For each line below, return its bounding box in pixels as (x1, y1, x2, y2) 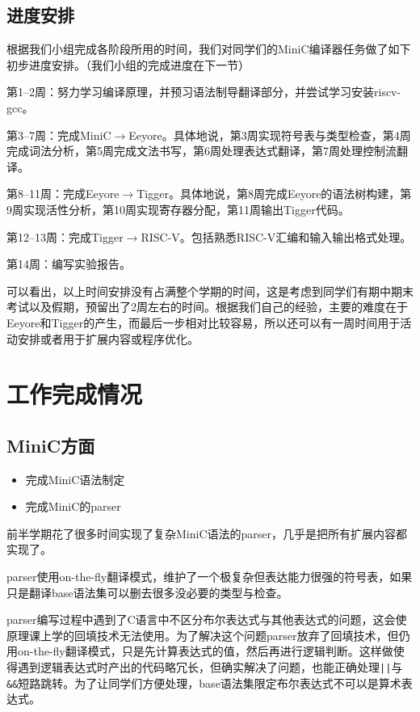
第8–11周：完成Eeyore (6, 185, 120, 202)
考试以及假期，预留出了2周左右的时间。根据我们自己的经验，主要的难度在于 (6, 298, 408, 315)
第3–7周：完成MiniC (6, 126, 111, 143)
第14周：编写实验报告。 (6, 255, 131, 272)
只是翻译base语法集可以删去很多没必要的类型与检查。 (6, 584, 288, 600)
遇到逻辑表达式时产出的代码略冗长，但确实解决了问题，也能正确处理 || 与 (17, 659, 403, 676)
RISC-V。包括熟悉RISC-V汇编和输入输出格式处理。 (141, 228, 412, 245)
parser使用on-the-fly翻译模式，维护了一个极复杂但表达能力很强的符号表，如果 (6, 568, 413, 585)
